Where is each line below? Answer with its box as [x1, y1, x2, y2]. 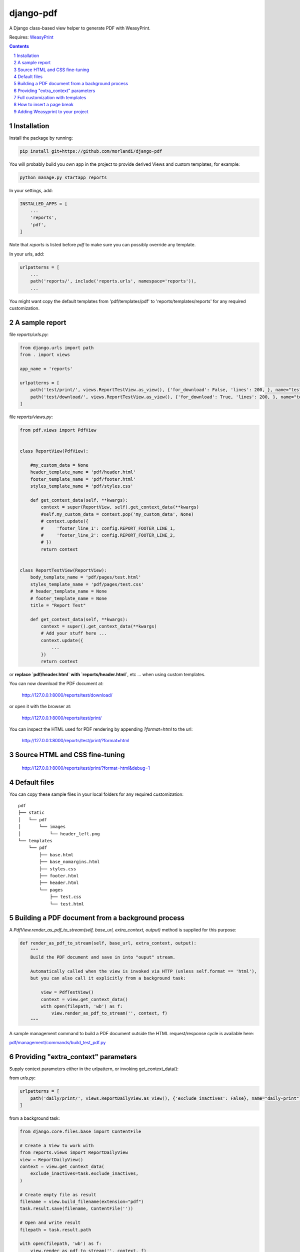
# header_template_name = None [30, 588, 107, 594]
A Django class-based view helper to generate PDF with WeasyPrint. [9, 25, 151, 31]
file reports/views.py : [9, 414, 53, 420]
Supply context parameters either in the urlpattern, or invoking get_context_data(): [9, 1066, 179, 1072]
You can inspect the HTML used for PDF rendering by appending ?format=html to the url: [9, 726, 193, 732]
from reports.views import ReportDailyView [19, 1150, 128, 1155]
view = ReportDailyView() [19, 1157, 83, 1162]
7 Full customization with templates [13, 95, 86, 101]
